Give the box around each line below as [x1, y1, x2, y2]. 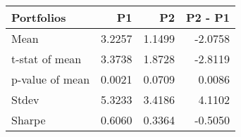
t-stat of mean [11, 51, 82, 67]
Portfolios [11, 9, 66, 25]
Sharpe [11, 112, 46, 128]
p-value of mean [11, 71, 90, 87]
